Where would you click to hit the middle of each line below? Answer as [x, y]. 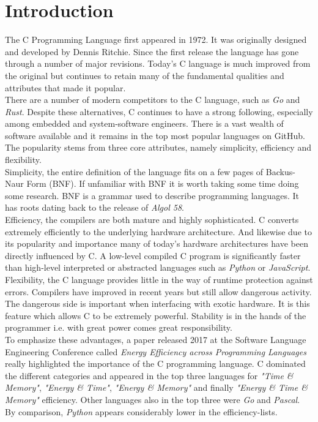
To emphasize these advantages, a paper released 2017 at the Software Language [156, 339]
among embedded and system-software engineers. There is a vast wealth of [144, 123]
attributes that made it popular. [65, 87]
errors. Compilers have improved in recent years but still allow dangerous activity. [158, 291]
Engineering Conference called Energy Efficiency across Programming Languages [156, 351]
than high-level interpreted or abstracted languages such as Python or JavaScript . [158, 267]
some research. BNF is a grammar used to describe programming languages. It [152, 195]
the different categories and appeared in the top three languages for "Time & [149, 375]
